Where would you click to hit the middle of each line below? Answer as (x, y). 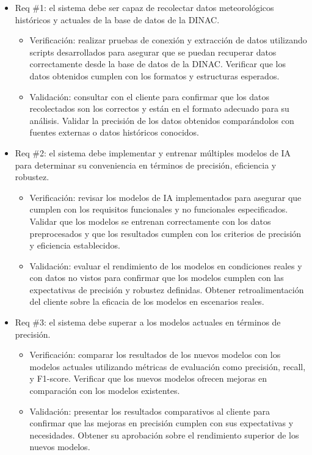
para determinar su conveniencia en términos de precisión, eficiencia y (146, 165)
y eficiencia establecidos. (75, 245)
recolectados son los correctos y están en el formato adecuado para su (159, 108)
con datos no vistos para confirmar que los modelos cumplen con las (157, 278)
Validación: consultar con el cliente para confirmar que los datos (149, 96)
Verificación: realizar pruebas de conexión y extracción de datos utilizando (168, 40)
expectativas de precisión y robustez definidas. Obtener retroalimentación (167, 289)
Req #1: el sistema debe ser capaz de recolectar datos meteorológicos (144, 7)
